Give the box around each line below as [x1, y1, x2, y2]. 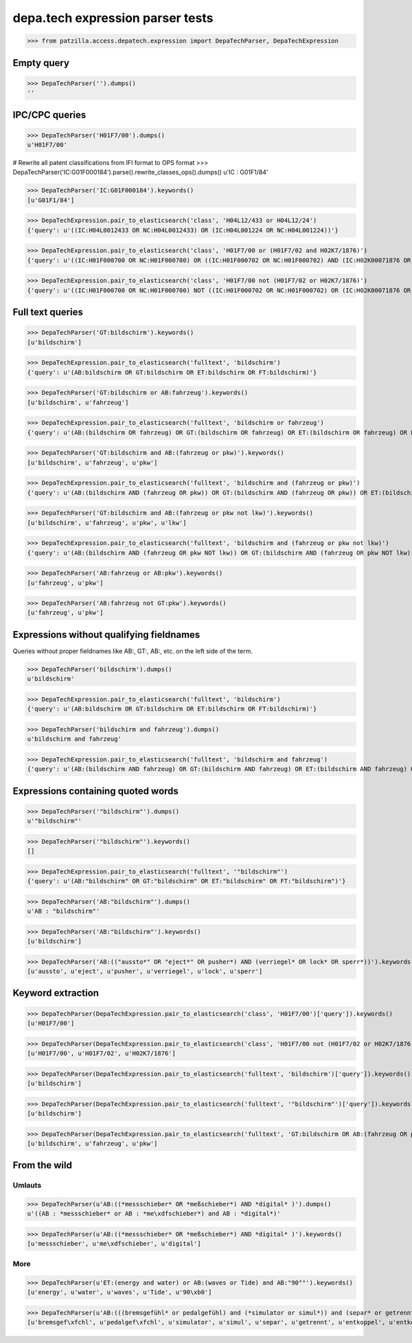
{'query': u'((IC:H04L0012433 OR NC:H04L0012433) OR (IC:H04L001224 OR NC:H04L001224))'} [27, 226, 339, 234]
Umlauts [12, 1181, 42, 1190]
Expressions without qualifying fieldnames [12, 629, 201, 641]
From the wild [12, 1159, 72, 1171]
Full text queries [12, 307, 84, 318]
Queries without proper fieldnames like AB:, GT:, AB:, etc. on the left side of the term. [12, 647, 253, 655]
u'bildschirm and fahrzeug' [27, 735, 122, 743]
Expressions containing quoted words [12, 785, 179, 797]
